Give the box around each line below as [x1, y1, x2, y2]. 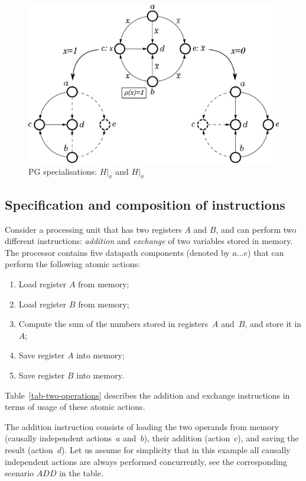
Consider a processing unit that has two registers [5, 223, 182, 235]
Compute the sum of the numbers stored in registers [18, 318, 208, 330]
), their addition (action [144, 432, 230, 444]
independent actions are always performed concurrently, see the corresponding [5, 455, 287, 467]
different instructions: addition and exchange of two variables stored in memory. [5, 235, 293, 247]
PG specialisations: [28, 165, 97, 177]
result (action [5, 443, 53, 456]
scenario [5, 467, 34, 479]
